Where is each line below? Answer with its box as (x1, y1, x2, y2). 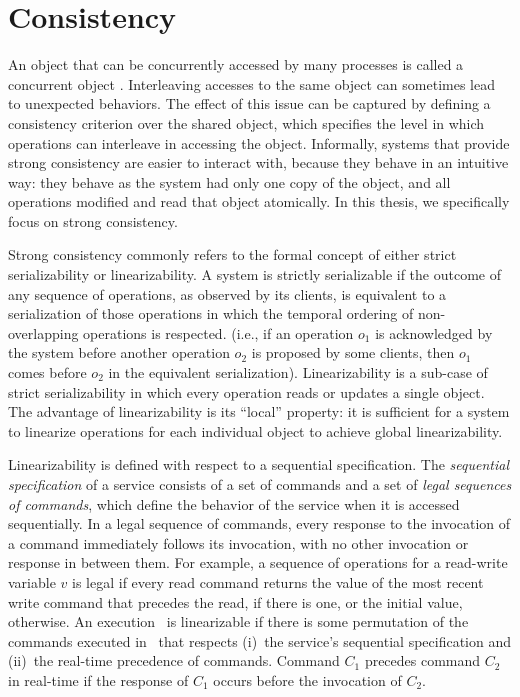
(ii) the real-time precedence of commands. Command (8, 650, 340, 671)
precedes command (364, 650, 481, 671)
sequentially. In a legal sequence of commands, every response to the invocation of (8, 513, 511, 534)
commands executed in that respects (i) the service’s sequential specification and (8, 630, 512, 651)
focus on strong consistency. (8, 210, 178, 231)
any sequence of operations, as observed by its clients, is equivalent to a (8, 283, 447, 304)
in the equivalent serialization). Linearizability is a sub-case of (108, 362, 488, 383)
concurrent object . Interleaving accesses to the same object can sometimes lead (8, 73, 495, 94)
